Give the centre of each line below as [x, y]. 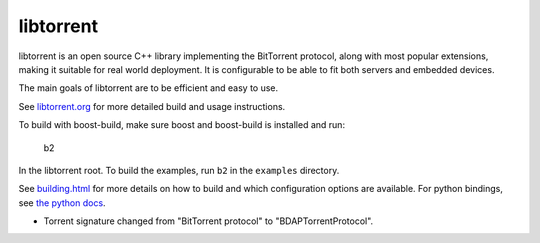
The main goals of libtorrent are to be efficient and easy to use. [148, 88]
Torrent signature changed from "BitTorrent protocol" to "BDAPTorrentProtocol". [208, 221]
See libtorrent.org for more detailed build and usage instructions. [152, 106]
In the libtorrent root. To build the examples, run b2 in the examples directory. [179, 170]
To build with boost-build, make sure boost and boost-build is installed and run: [181, 125]
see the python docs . [62, 202]
